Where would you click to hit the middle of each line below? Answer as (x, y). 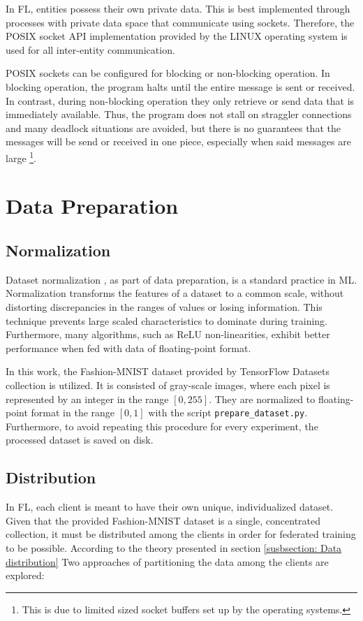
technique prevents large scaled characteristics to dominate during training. (166, 320)
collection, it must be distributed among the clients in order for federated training (181, 534)
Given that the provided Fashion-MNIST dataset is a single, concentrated (163, 520)
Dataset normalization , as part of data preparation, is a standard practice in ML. (181, 279)
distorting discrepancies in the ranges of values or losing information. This (164, 306)
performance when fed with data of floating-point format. (128, 348)
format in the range (73, 412)
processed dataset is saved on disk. (80, 440)
